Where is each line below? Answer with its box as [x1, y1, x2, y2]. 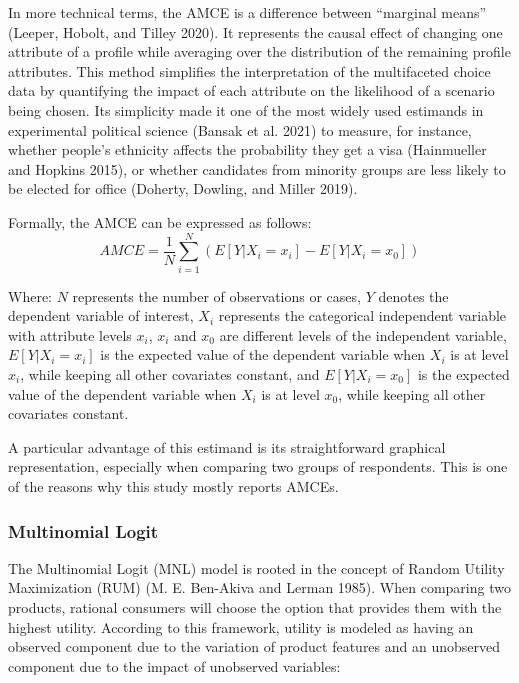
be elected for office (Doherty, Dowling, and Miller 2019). [8, 178, 358, 199]
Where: [8, 285, 52, 306]
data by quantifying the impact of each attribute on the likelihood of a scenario [8, 80, 495, 101]
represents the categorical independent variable [218, 305, 507, 326]
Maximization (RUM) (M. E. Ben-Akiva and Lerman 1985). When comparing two [8, 577, 511, 598]
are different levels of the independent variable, [219, 324, 507, 345]
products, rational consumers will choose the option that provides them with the [8, 597, 502, 617]
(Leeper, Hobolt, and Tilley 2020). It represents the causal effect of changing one [8, 21, 503, 42]
